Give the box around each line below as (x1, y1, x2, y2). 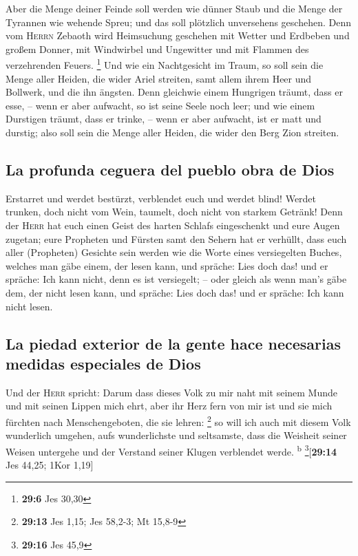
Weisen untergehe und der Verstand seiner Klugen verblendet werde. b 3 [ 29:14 (6, 442, 337, 458)
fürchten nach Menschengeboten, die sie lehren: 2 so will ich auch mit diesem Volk (6, 412, 351, 429)
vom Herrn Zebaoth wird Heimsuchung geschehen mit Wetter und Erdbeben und (6, 28, 350, 43)
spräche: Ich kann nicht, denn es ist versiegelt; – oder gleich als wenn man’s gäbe (6, 272, 347, 286)
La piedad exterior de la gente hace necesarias (6, 332, 341, 354)
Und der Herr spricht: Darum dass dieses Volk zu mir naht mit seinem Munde (6, 385, 338, 399)
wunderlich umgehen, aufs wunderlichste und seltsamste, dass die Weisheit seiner (6, 428, 347, 442)
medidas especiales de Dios (6, 352, 201, 374)
